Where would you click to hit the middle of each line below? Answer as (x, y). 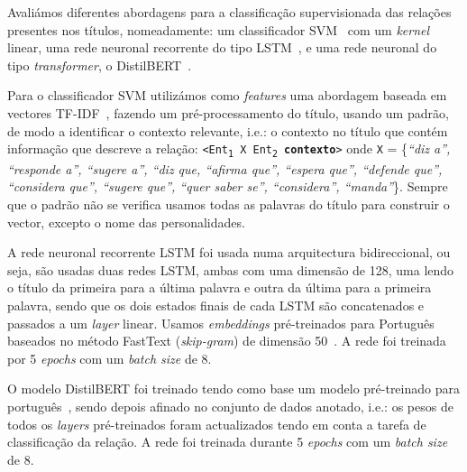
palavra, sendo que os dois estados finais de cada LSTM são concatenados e (216, 305)
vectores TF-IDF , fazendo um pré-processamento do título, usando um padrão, (228, 112)
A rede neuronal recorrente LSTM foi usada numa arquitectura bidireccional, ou (229, 252)
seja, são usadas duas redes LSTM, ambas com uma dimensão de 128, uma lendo (231, 269)
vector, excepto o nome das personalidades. (126, 222)
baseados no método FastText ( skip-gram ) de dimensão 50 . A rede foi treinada (227, 341)
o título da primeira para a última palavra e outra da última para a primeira (220, 287)
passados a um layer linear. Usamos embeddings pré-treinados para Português (221, 323)
